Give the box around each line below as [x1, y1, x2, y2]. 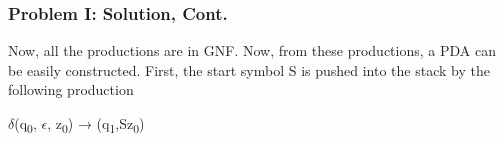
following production [8, 79, 134, 100]
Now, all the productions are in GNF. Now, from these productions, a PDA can [8, 40, 496, 61]
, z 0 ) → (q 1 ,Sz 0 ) [47, 113, 145, 136]
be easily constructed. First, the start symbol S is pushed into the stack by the [8, 59, 490, 80]
